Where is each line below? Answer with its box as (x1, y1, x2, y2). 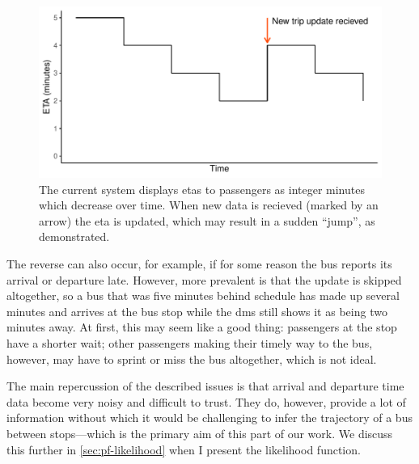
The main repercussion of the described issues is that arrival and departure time (6, 378, 404, 394)
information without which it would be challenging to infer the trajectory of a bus (6, 409, 413, 426)
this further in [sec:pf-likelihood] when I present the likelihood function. (6, 441, 361, 458)
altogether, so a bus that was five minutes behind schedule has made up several (6, 287, 400, 304)
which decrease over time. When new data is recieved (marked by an (39, 196, 379, 213)
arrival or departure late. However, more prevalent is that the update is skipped (6, 271, 402, 288)
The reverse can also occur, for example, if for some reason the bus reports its (6, 255, 392, 272)
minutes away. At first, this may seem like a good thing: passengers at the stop (6, 318, 397, 335)
